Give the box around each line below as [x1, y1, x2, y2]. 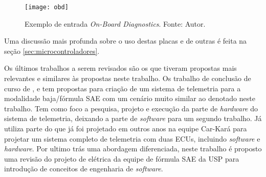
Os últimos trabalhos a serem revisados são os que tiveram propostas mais [4, 63, 237, 73]
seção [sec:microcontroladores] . [4, 45, 100, 56]
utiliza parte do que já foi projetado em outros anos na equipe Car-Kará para [4, 123, 247, 133]
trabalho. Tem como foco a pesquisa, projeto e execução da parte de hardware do [4, 103, 258, 113]
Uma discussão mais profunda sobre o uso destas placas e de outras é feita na [4, 35, 247, 46]
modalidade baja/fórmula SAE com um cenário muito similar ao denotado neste [4, 93, 255, 104]
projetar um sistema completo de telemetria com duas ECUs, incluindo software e [4, 133, 260, 144]
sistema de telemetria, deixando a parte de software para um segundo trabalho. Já [4, 113, 262, 124]
